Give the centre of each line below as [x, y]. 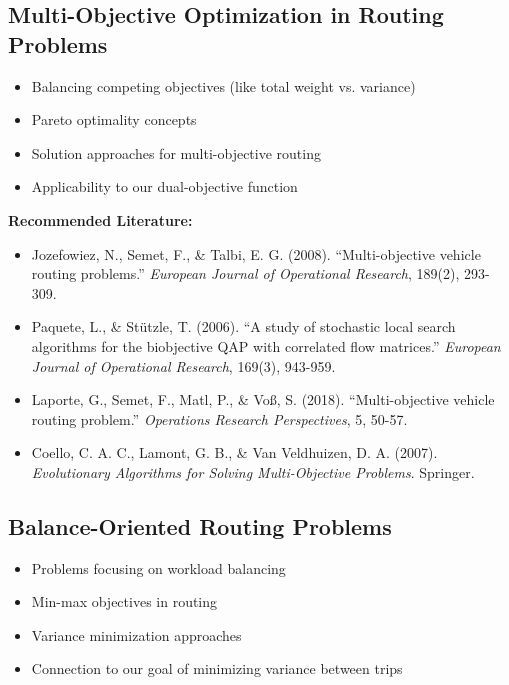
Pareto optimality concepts [114, 119]
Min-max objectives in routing [124, 601]
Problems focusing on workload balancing [158, 567]
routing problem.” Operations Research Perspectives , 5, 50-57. [219, 418]
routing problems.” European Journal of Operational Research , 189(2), [245, 273]
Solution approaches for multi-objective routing [176, 152]
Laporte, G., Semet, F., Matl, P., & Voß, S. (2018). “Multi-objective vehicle [263, 399]
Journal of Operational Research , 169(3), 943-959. [183, 365]
